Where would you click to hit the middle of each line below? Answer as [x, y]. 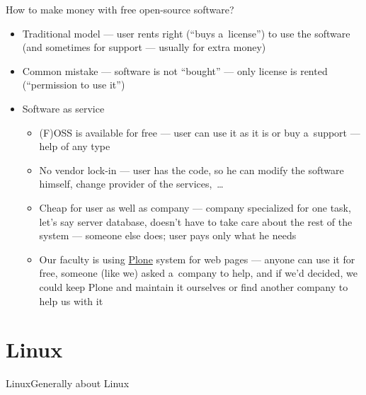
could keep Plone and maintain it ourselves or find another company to [194, 286]
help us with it [71, 300]
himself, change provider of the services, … [131, 184]
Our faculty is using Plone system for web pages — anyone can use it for [197, 259]
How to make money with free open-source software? [120, 9]
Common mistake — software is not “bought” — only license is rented [175, 70]
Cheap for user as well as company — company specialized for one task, [195, 207]
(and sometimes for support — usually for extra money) [144, 47]
